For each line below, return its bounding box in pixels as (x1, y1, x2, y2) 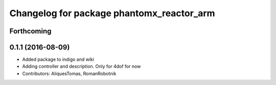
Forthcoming (9, 27, 52, 35)
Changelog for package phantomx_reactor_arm (9, 8, 215, 19)
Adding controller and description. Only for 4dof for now (22, 63, 141, 69)
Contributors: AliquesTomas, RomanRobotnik (22, 70, 117, 76)
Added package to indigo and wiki (22, 56, 95, 63)
